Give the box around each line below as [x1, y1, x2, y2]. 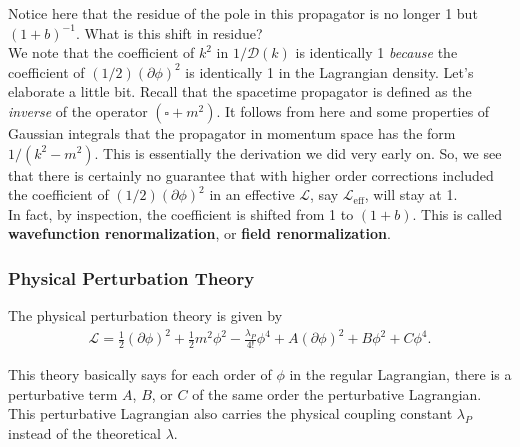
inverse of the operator [8, 100, 148, 121]
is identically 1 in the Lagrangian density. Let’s [185, 61, 474, 82]
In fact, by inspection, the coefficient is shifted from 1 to [8, 203, 354, 224]
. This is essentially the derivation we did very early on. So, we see [94, 142, 502, 163]
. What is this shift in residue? [75, 22, 263, 43]
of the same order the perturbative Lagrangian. [192, 383, 482, 404]
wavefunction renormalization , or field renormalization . [8, 223, 391, 244]
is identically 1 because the [295, 42, 458, 63]
